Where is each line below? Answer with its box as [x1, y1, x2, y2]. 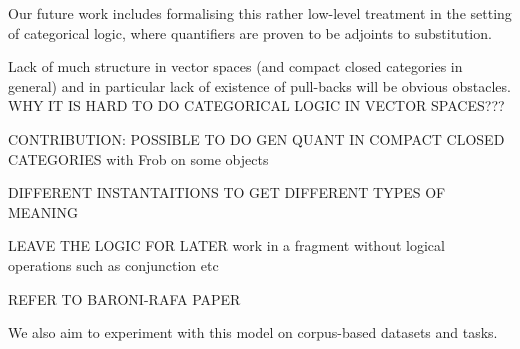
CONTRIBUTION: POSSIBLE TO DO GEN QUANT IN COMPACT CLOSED [8, 128, 505, 149]
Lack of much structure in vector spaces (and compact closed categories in [8, 56, 463, 77]
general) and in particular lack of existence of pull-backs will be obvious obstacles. [8, 75, 511, 96]
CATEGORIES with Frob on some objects [8, 148, 269, 169]
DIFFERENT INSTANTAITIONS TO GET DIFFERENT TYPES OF [8, 182, 446, 203]
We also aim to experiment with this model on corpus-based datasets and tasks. [8, 322, 498, 343]
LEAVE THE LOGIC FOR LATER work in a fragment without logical [8, 235, 445, 256]
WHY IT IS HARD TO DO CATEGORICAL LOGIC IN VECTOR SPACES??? [8, 95, 505, 116]
